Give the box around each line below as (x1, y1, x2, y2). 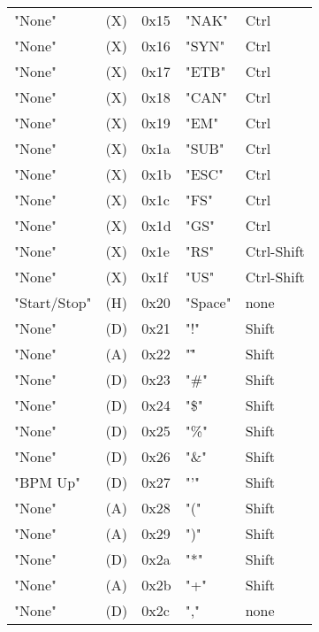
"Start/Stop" (14, 292, 92, 312)
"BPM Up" (14, 472, 81, 492)
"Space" (185, 292, 232, 312)
